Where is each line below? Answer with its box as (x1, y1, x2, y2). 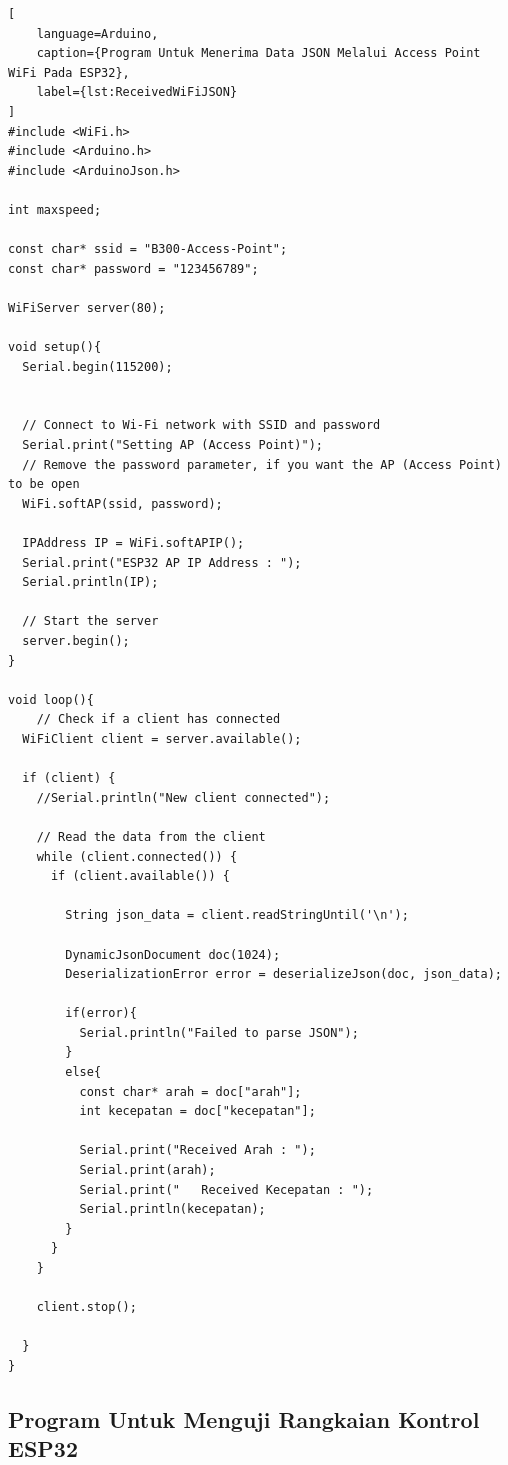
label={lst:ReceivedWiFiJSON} (36, 85, 238, 100)
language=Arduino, (36, 26, 159, 41)
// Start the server (22, 614, 159, 629)
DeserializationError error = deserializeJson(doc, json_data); (65, 967, 502, 982)
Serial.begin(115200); (22, 359, 173, 374)
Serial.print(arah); (79, 1163, 216, 1178)
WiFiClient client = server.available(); (22, 731, 302, 746)
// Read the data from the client (36, 829, 266, 844)
